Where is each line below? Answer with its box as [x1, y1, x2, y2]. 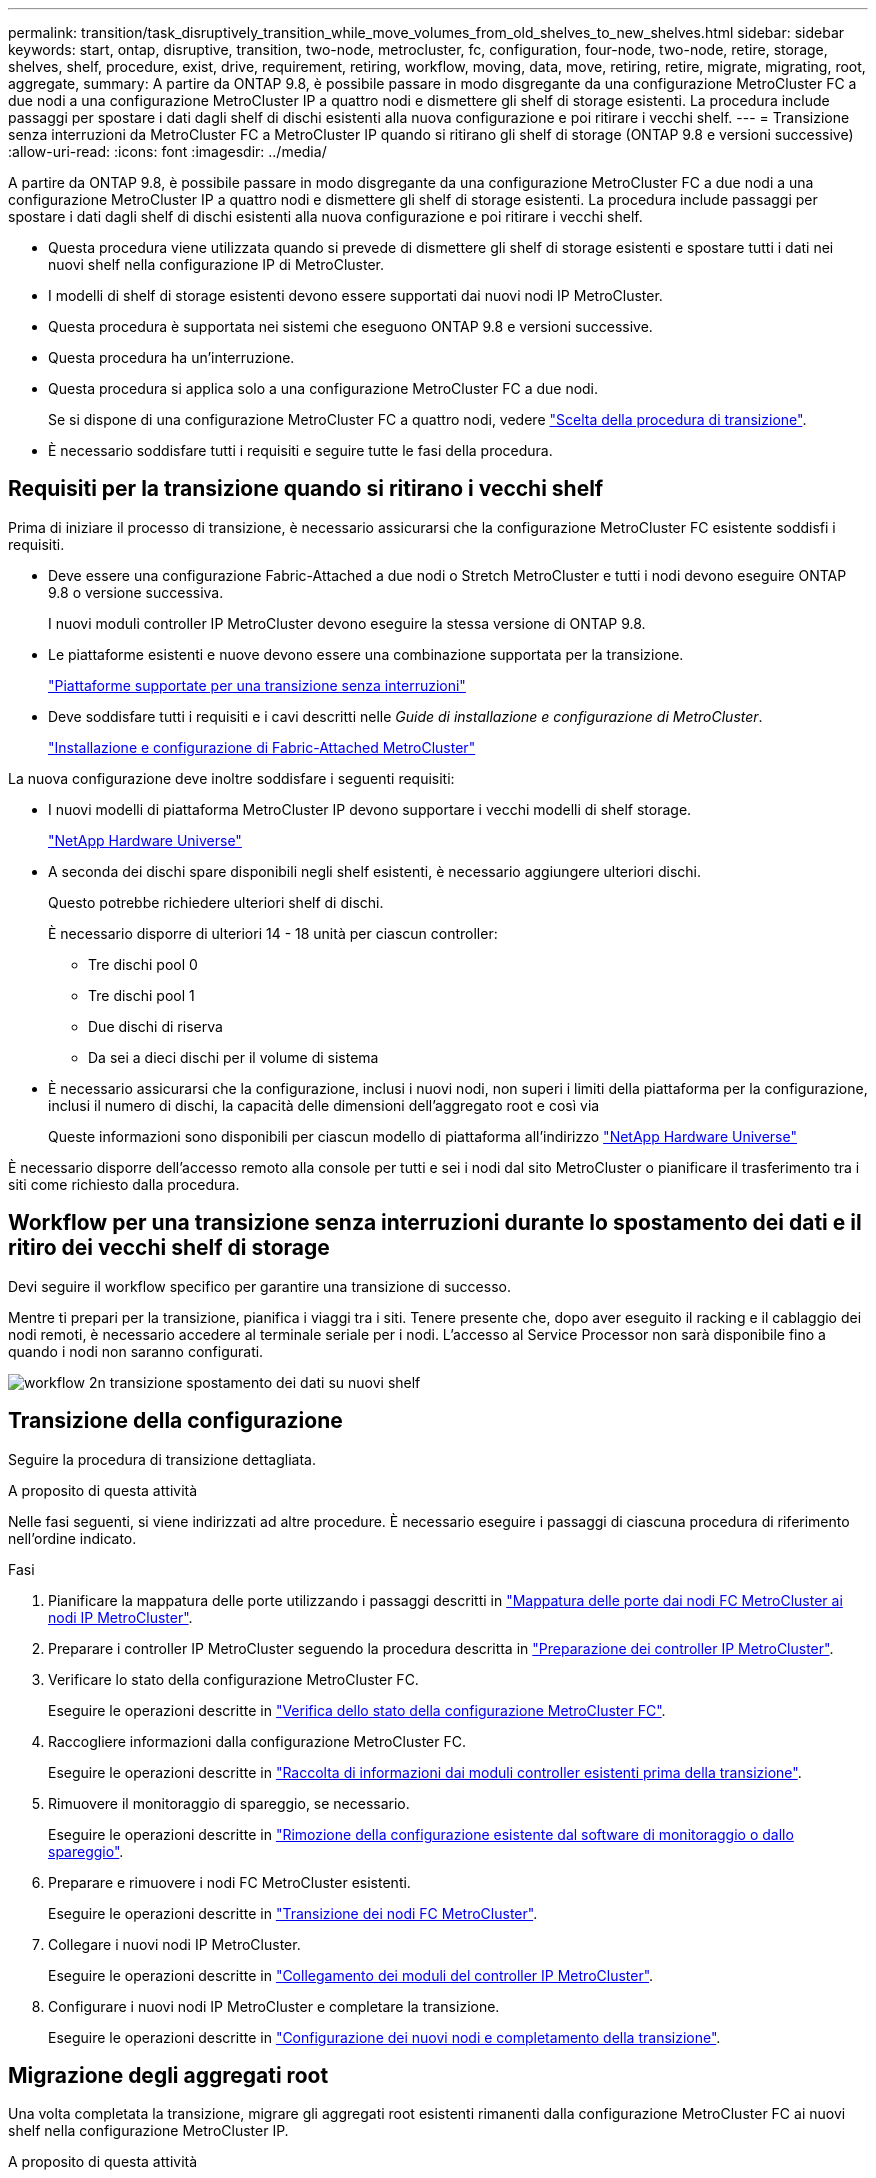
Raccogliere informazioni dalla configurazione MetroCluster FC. [48, 1732, 466, 1750]
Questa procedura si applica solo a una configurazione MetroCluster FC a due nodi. [48, 380, 599, 397]
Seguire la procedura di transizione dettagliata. [8, 1450, 316, 1468]
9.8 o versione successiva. [48, 583, 224, 601]
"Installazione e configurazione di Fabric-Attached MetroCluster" [48, 738, 476, 756]
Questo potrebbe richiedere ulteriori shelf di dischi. [48, 893, 384, 911]
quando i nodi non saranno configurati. [8, 1342, 264, 1360]
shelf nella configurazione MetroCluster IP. [8, 2122, 289, 2140]
